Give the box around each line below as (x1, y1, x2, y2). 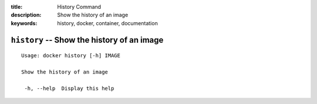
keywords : (11, 19, 38, 26)
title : (11, 4, 23, 10)
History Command (57, 4, 102, 10)
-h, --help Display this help (24, 85, 114, 92)
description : (11, 12, 42, 19)
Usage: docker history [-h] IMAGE (21, 53, 120, 59)
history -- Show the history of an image (11, 35, 164, 45)
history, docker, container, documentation (57, 19, 158, 26)
